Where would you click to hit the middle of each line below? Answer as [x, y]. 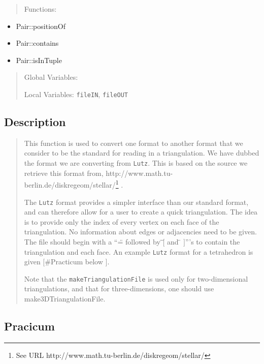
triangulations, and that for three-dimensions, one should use [119, 289]
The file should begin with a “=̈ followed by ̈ [93, 241]
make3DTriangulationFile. [65, 299]
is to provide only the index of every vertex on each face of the [122, 221]
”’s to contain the [212, 241]
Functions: [40, 9]
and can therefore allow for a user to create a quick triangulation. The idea [141, 212]
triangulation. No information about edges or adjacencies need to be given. [140, 232]
